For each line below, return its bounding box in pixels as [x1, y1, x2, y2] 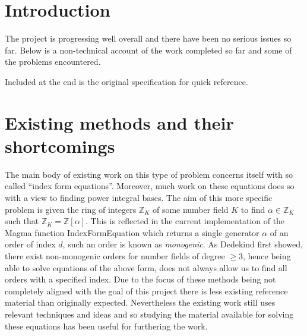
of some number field [152, 203, 229, 215]
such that [5, 215, 39, 227]
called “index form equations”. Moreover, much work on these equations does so [5, 180, 295, 192]
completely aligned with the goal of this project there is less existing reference [5, 284, 288, 297]
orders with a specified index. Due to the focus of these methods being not [5, 273, 276, 285]
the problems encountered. [5, 55, 101, 68]
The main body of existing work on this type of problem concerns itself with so [5, 168, 293, 180]
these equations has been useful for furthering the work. [5, 319, 208, 332]
